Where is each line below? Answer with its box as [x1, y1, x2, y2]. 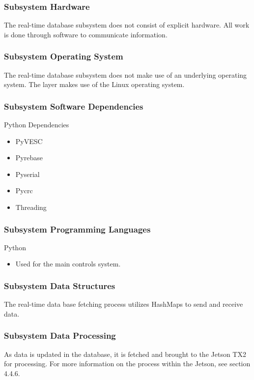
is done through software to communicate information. [4, 29, 168, 39]
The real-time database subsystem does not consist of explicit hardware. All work [4, 20, 250, 30]
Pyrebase [15, 152, 43, 163]
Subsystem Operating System [4, 50, 123, 62]
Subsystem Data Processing [4, 329, 116, 342]
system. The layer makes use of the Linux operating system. [4, 79, 185, 89]
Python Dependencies [4, 119, 69, 130]
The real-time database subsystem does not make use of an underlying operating [4, 69, 247, 80]
